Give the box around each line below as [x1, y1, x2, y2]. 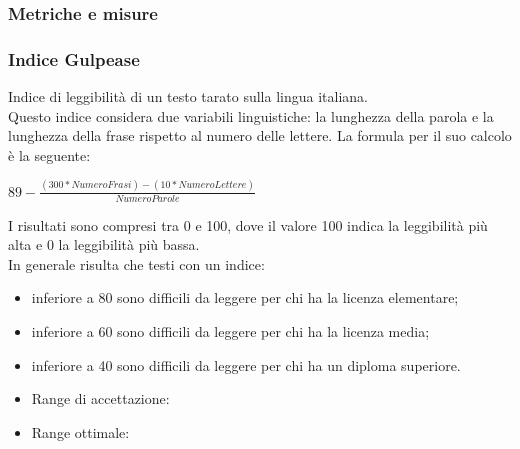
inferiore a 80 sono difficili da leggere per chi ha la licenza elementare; [31, 287, 459, 308]
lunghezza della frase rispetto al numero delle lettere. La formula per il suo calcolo [8, 125, 512, 146]
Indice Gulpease [8, 46, 140, 71]
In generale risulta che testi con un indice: [8, 253, 265, 274]
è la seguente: [8, 144, 91, 165]
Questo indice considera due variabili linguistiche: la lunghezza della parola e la [8, 105, 494, 126]
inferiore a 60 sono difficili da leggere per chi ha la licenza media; [31, 320, 430, 341]
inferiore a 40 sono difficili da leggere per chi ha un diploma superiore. [31, 354, 461, 375]
